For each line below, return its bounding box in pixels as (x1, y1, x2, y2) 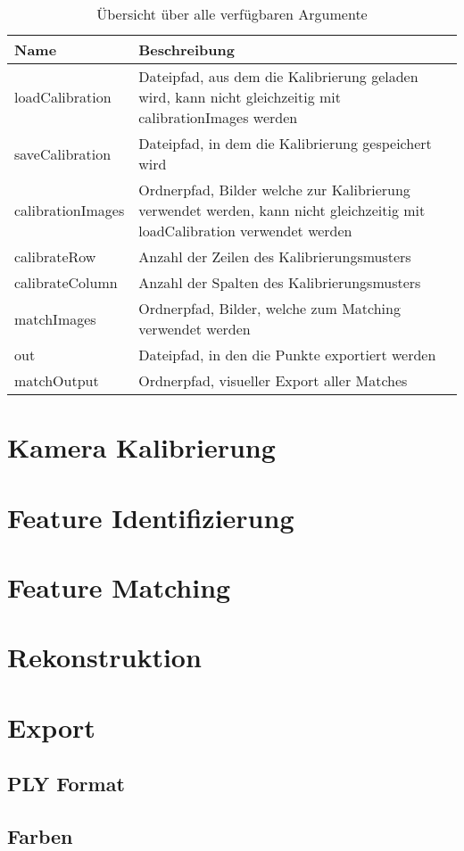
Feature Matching (7, 568, 231, 605)
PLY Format (7, 770, 125, 797)
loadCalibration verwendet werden (138, 220, 352, 241)
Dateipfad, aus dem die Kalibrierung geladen (138, 66, 418, 87)
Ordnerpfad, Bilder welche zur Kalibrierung (138, 179, 410, 200)
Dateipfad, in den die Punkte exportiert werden (138, 344, 436, 365)
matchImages (14, 308, 96, 329)
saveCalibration (14, 143, 112, 164)
